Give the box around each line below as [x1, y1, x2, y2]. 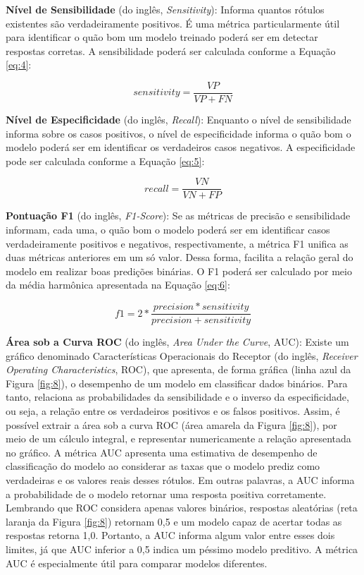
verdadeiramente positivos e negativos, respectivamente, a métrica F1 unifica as [6, 236, 349, 250]
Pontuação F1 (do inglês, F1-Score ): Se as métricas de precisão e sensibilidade [6, 208, 351, 223]
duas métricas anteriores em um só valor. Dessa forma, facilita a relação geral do [6, 250, 353, 265]
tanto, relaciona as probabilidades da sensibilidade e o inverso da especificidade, [6, 389, 349, 404]
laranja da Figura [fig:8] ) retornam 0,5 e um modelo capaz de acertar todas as [6, 514, 342, 528]
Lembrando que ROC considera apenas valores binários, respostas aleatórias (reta [6, 500, 358, 515]
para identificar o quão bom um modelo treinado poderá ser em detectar [6, 30, 318, 44]
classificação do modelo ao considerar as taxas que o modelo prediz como [6, 459, 320, 473]
